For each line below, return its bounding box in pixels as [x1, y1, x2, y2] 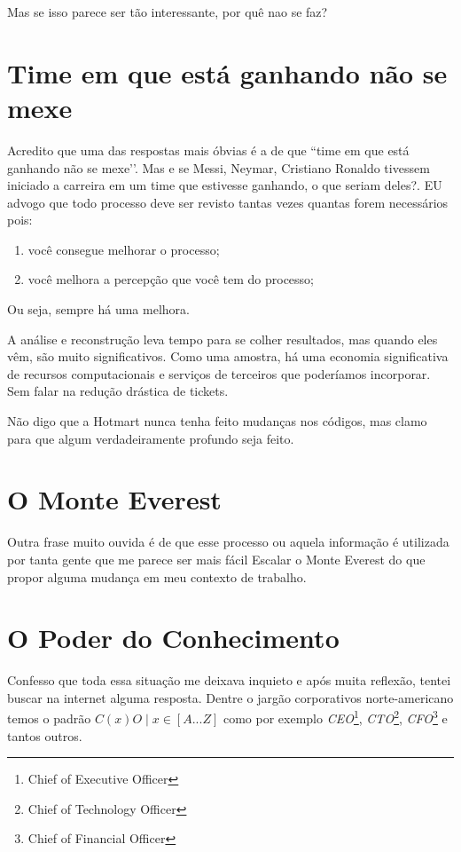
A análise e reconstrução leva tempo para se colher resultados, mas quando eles [7, 329, 438, 348]
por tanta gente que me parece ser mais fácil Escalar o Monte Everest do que [7, 549, 426, 568]
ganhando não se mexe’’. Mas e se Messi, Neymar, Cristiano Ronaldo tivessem [7, 158, 430, 177]
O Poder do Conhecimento [7, 619, 340, 656]
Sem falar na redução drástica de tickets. [7, 382, 229, 400]
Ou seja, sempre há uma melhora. [7, 300, 190, 319]
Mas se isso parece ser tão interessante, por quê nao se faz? [7, 3, 328, 20]
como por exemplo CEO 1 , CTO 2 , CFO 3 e [223, 706, 448, 728]
